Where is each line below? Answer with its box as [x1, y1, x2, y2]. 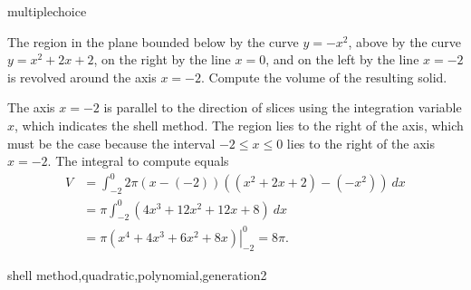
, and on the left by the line [265, 50, 419, 69]
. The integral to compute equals [47, 151, 229, 170]
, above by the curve [348, 32, 461, 51]
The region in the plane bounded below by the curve [7, 32, 299, 51]
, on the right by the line [93, 50, 231, 69]
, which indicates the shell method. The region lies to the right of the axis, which [14, 115, 464, 134]
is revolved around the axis [7, 67, 157, 86]
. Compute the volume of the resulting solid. [200, 67, 447, 86]
